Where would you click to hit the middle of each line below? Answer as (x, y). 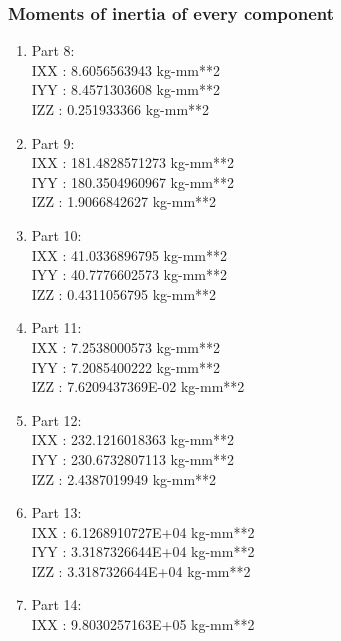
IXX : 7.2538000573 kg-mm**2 (125, 346)
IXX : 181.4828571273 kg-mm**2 (132, 162)
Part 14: (56, 604)
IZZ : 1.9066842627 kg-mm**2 (124, 201)
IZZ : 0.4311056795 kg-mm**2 (124, 293)
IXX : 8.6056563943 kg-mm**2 (125, 69)
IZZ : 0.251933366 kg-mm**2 (120, 109)
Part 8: (53, 50)
